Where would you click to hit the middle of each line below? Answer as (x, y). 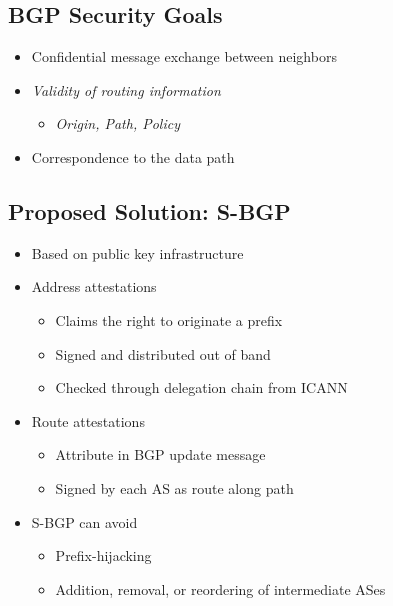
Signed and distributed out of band (163, 353)
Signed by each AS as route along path (174, 487)
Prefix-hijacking (103, 555)
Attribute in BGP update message (160, 454)
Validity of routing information (126, 89)
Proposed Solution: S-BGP (149, 210)
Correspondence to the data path (133, 156)
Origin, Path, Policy (117, 123)
